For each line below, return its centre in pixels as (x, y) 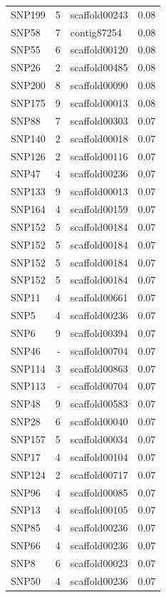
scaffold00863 (99, 368)
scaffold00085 (99, 492)
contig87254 (96, 32)
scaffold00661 (99, 297)
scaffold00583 (99, 404)
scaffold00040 (99, 421)
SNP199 (28, 14)
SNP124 (28, 474)
